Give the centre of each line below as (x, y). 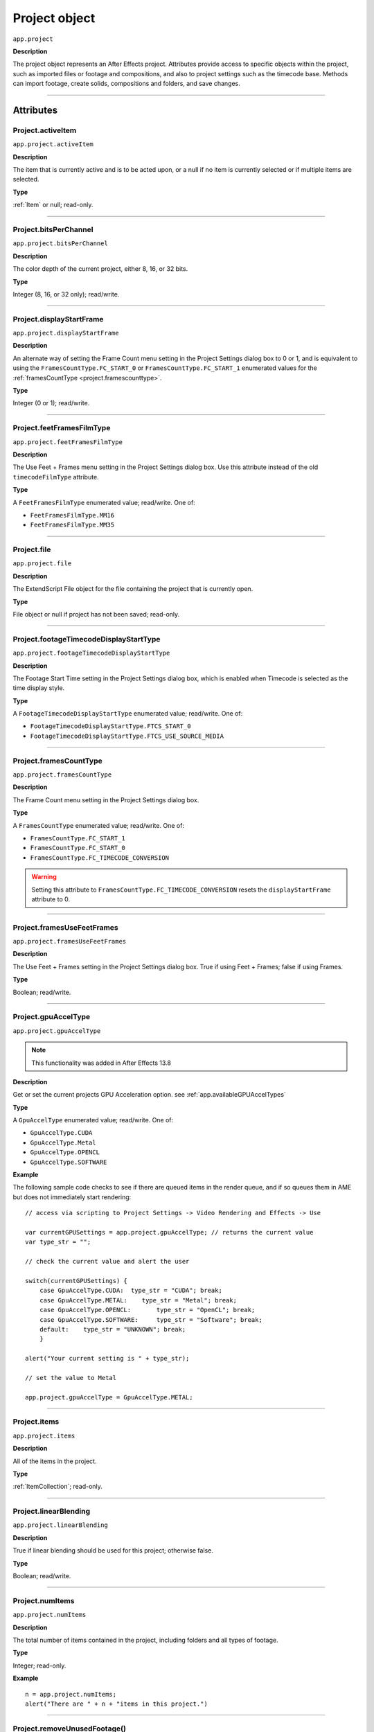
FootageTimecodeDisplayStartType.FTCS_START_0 (110, 726)
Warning (44, 877)
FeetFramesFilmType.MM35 (72, 525)
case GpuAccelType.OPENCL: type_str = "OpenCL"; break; (147, 1310)
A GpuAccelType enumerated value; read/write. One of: (93, 1120)
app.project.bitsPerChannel (61, 244)
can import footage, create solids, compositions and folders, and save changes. (126, 84)
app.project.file (42, 564)
